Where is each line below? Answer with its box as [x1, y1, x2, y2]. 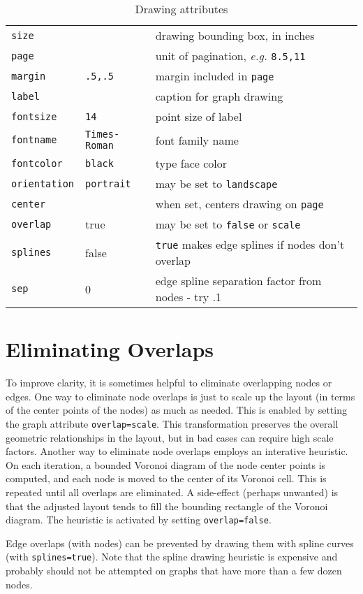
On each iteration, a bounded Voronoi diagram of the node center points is [6, 457, 326, 472]
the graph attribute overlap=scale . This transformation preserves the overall [6, 416, 339, 430]
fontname [11, 134, 57, 145]
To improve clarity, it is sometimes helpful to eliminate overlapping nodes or [6, 375, 332, 390]
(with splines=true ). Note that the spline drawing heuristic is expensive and [6, 549, 338, 564]
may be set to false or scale [155, 216, 301, 232]
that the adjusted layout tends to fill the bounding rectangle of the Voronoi [6, 498, 328, 513]
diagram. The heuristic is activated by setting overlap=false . [6, 512, 272, 527]
